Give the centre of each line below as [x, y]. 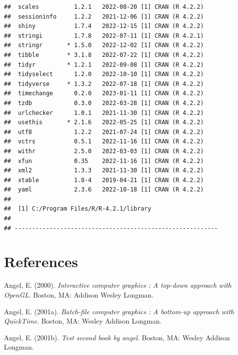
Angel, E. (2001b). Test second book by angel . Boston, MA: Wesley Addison [117, 337]
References [41, 261]
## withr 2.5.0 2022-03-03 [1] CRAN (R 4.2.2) [104, 151]
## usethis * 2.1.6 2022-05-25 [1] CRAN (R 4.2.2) [104, 123]
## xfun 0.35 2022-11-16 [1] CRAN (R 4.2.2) [104, 161]
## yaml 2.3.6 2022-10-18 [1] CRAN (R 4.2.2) [104, 190]
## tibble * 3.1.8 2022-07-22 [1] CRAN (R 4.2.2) [104, 55]
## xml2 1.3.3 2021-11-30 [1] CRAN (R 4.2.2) [104, 171]
